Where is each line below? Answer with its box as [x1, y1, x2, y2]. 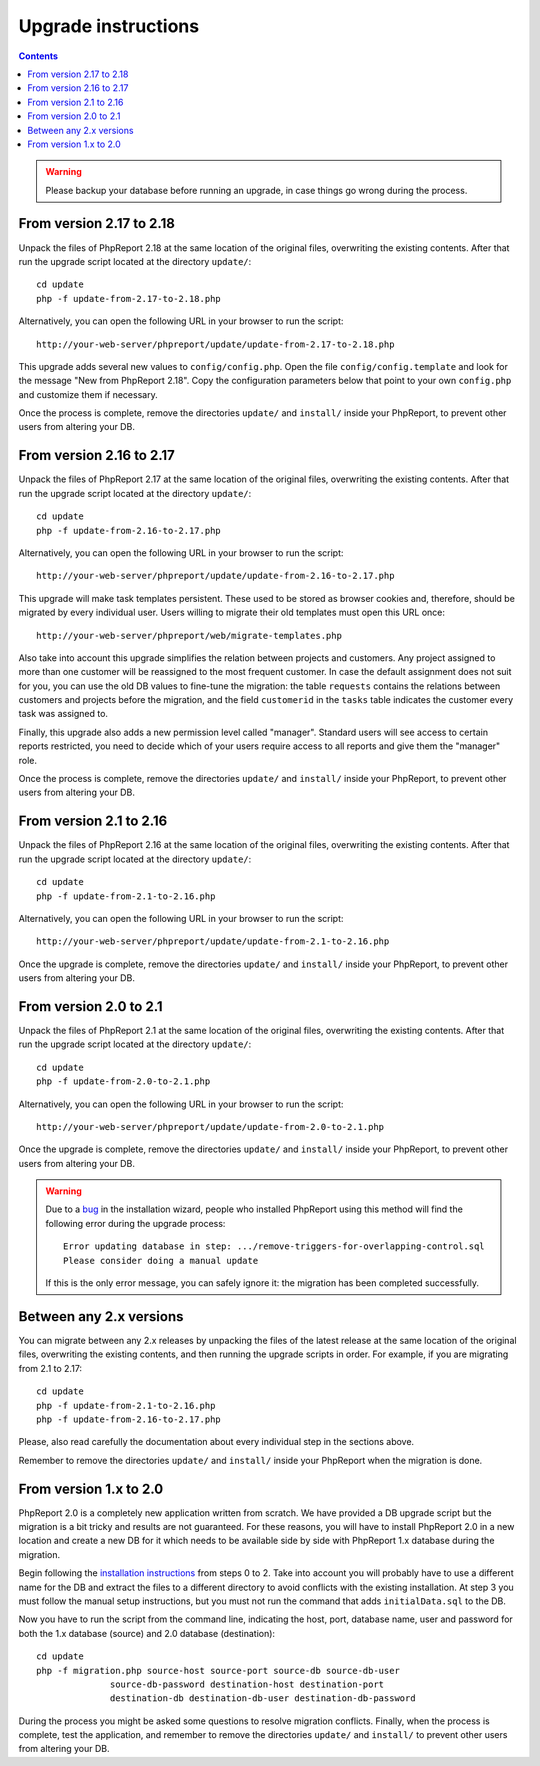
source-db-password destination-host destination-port [110, 1678, 385, 1690]
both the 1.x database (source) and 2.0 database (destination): [18, 1627, 275, 1639]
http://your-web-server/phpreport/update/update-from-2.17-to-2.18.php [36, 338, 395, 350]
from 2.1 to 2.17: [18, 1362, 83, 1374]
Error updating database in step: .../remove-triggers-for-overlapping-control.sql [63, 1241, 485, 1252]
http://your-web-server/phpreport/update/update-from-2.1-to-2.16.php [36, 936, 390, 947]
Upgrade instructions [18, 15, 200, 37]
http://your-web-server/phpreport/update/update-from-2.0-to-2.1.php [36, 1121, 385, 1132]
